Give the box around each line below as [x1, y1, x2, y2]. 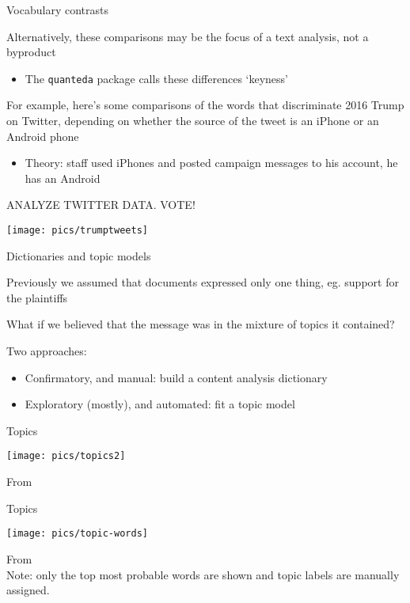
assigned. [6, 582, 50, 598]
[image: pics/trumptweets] [6, 225, 148, 236]
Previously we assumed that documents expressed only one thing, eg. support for [6, 274, 399, 290]
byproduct [6, 44, 56, 60]
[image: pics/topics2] [6, 450, 126, 462]
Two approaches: [6, 343, 87, 359]
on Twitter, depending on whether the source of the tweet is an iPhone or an [6, 112, 379, 129]
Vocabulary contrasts [6, 2, 108, 17]
